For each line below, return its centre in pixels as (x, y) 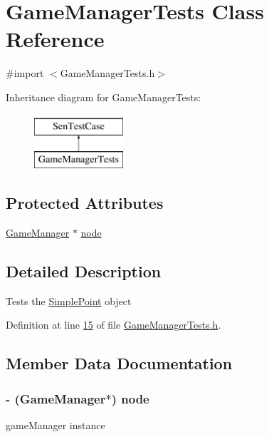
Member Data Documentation (119, 363)
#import (25, 73)
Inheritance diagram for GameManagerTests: (104, 97)
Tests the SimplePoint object (69, 300)
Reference (55, 39)
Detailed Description (84, 271)
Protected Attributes (85, 203)
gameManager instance (56, 425)
